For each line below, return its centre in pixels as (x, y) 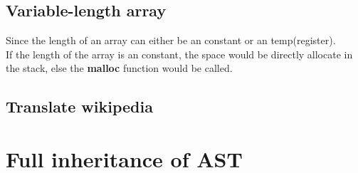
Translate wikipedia (79, 106)
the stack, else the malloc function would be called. (119, 68)
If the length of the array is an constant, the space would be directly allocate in (179, 54)
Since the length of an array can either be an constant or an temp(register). (171, 40)
